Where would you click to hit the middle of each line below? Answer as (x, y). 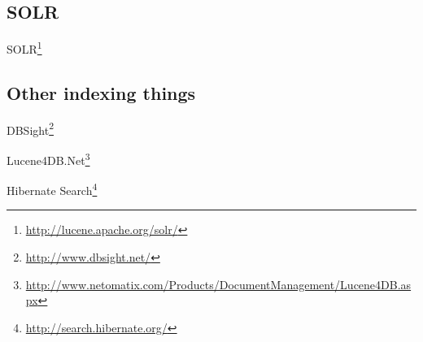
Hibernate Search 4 (52, 189)
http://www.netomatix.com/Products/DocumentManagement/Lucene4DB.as (218, 284)
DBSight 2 (30, 128)
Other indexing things (101, 92)
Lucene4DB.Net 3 (48, 158)
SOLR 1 (24, 48)
